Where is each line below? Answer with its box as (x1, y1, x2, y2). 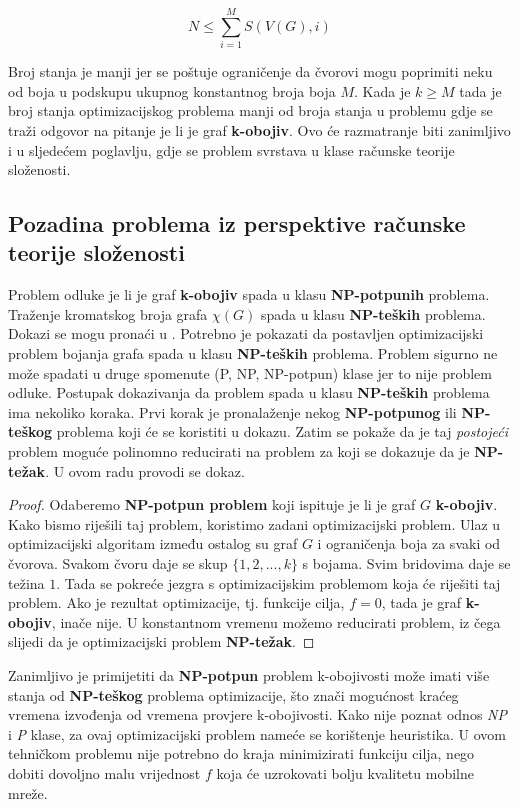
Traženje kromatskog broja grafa (8, 303, 208, 324)
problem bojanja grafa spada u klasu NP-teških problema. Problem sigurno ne (8, 343, 498, 364)
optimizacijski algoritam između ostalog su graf (8, 533, 298, 554)
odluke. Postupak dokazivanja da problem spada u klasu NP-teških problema (8, 382, 490, 403)
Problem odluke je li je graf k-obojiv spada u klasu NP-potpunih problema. (8, 284, 490, 305)
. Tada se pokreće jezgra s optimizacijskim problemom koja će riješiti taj (56, 572, 501, 593)
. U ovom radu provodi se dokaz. (45, 460, 245, 481)
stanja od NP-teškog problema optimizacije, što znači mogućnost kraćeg (8, 684, 459, 705)
